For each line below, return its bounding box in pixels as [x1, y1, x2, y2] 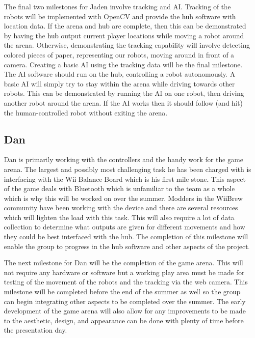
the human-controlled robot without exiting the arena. [4, 107, 168, 117]
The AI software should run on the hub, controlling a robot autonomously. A [4, 69, 235, 79]
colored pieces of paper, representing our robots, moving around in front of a [4, 49, 234, 59]
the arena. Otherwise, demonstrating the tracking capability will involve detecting [4, 40, 250, 50]
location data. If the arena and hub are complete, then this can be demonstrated [4, 21, 246, 31]
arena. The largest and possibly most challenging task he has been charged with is [4, 164, 251, 174]
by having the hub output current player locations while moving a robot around [4, 30, 244, 40]
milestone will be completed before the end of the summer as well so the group [4, 286, 241, 297]
